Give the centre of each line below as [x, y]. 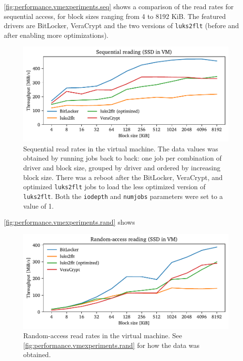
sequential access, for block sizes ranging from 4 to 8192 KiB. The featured [115, 16]
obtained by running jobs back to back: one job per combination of [122, 158]
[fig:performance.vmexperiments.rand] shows [69, 222]
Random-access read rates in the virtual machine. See [103, 336]
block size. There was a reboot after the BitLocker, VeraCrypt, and [123, 177]
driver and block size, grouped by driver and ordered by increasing [122, 168]
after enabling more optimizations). [56, 35]
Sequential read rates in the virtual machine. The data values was [121, 148]
